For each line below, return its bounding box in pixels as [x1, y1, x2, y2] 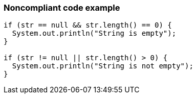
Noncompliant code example [4, 3, 120, 13]
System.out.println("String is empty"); [12, 29, 177, 38]
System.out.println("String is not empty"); [12, 62, 193, 70]
